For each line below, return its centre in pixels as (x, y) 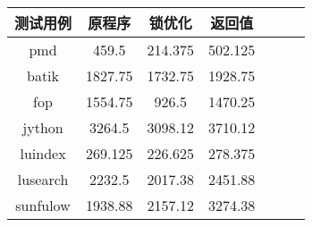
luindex (43, 153)
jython (43, 127)
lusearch (43, 179)
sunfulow (43, 205)
